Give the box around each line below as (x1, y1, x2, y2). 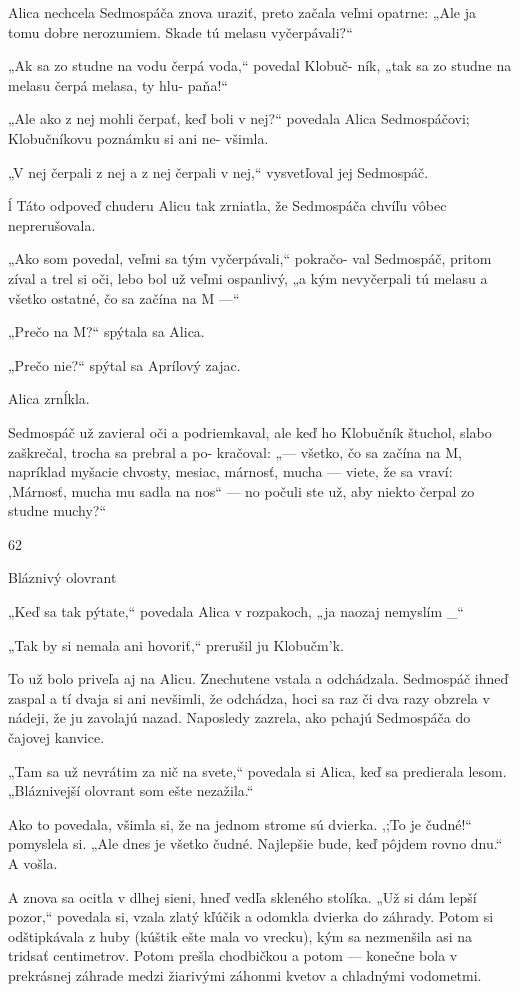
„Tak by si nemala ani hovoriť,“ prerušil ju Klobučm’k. (8, 634, 344, 655)
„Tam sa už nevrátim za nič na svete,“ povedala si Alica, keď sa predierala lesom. (8, 760, 507, 781)
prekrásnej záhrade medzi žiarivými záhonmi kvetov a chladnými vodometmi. (8, 964, 482, 985)
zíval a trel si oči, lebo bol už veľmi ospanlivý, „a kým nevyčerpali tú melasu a (8, 267, 488, 288)
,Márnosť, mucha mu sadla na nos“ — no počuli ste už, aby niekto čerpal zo (8, 480, 475, 501)
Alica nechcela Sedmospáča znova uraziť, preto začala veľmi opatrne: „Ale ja (8, 2, 476, 22)
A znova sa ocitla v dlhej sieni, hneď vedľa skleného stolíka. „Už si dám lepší (8, 886, 477, 907)
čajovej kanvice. (8, 727, 105, 748)
